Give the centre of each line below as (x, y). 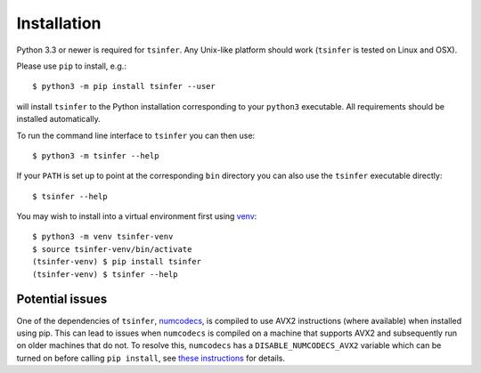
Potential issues (62, 300)
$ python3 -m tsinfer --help (96, 155)
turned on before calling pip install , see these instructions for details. (151, 358)
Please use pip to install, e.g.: (71, 66)
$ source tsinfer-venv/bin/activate (112, 249)
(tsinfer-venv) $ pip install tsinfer (117, 262)
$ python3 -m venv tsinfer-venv (103, 237)
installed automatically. (59, 119)
